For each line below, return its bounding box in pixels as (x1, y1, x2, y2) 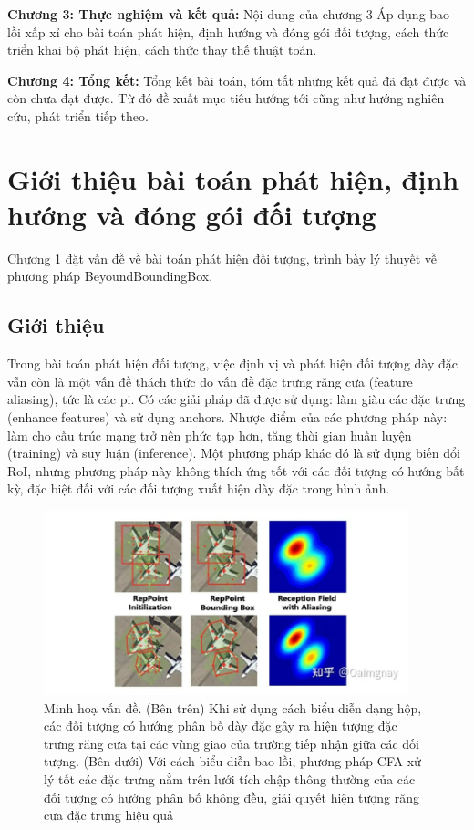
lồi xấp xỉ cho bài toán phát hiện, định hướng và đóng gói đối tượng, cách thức (7, 22, 449, 41)
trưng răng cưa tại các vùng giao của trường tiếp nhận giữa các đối (44, 733, 419, 752)
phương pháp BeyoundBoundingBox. (7, 266, 213, 285)
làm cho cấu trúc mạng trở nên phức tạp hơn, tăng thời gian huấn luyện (7, 425, 412, 444)
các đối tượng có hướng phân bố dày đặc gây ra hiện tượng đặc (44, 716, 397, 735)
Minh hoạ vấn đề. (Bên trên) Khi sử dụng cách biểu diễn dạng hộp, (44, 698, 422, 717)
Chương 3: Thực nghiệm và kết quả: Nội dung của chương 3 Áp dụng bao (7, 5, 450, 23)
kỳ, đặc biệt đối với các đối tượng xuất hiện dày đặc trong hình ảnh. (7, 479, 390, 498)
